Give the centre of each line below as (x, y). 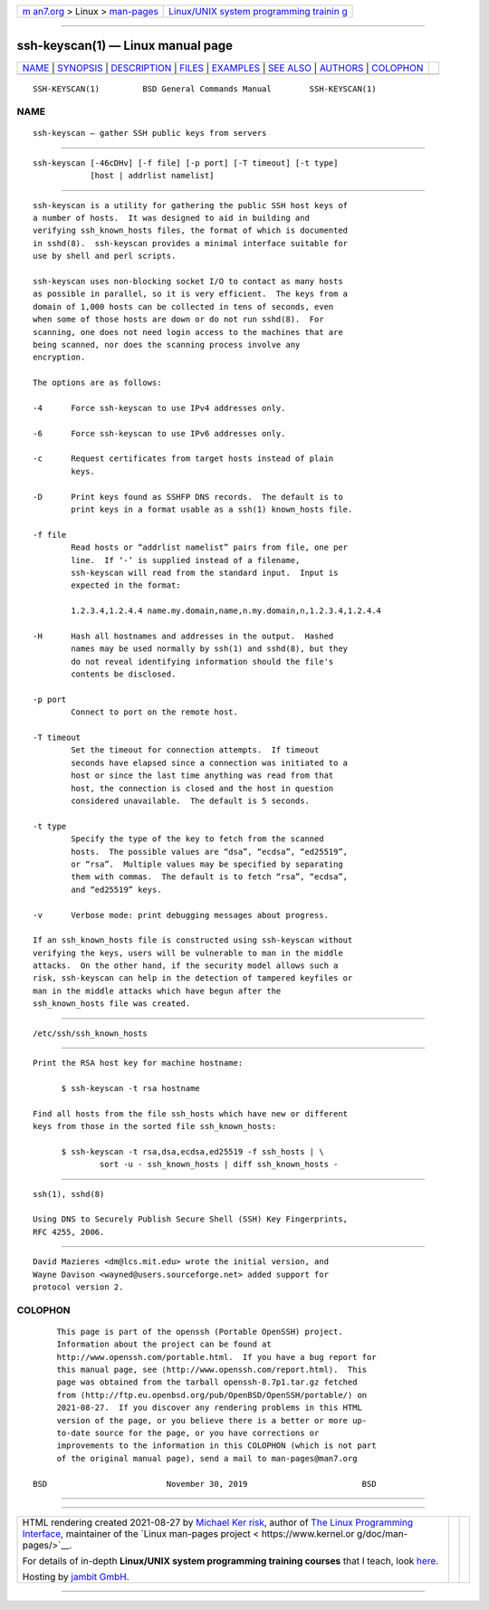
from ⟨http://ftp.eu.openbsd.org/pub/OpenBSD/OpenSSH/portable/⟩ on (212, 1395)
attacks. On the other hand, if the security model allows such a (186, 966)
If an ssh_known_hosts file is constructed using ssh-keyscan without (193, 940)
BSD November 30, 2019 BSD (205, 1484)
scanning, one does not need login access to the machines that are (188, 332)
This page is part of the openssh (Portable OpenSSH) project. (200, 1332)
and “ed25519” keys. (116, 889)
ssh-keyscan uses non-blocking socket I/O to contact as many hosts (188, 281)
